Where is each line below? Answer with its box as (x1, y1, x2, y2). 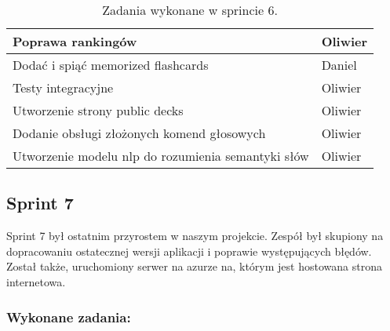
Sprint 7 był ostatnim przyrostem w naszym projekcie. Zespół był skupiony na (6, 227, 384, 244)
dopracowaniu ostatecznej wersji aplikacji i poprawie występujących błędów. (6, 242, 372, 259)
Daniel (321, 56, 357, 74)
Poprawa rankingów (13, 32, 137, 50)
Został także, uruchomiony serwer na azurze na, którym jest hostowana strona (6, 258, 382, 275)
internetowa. (6, 273, 66, 289)
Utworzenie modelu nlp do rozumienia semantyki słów (13, 147, 309, 165)
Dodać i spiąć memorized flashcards (13, 56, 209, 74)
